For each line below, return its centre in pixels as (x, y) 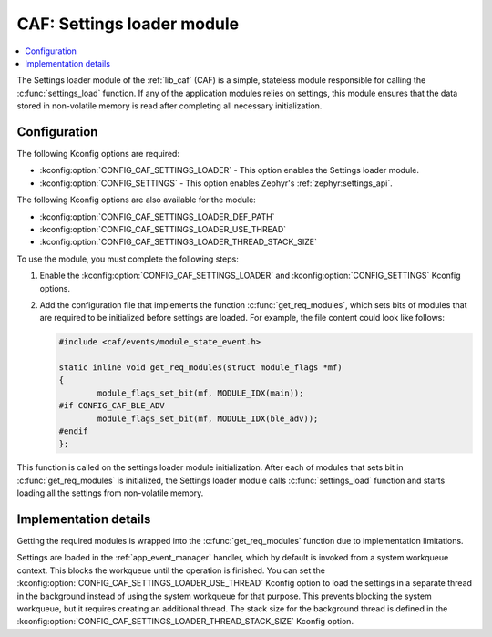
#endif (73, 432)
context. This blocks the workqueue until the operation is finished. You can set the (171, 570)
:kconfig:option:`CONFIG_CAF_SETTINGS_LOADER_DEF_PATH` (157, 216)
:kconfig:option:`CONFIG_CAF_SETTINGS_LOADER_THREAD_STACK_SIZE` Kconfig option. (185, 622)
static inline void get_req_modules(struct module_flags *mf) (200, 368)
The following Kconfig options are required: (98, 154)
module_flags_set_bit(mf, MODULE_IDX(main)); (200, 393)
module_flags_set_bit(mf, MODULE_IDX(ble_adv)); (208, 418)
